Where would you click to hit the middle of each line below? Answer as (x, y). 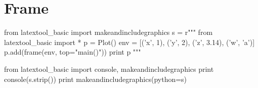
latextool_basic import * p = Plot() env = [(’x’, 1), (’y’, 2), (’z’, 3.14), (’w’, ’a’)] (130, 42)
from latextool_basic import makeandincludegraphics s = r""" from (109, 32)
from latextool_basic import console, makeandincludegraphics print (109, 69)
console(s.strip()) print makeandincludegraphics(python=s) (96, 79)
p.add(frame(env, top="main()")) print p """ (73, 52)
